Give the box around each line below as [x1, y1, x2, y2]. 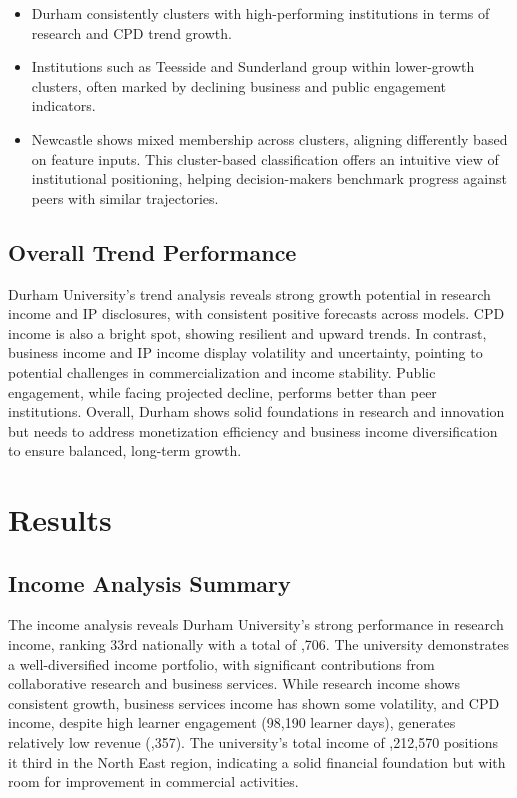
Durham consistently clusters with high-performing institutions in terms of [31, 3, 490, 23]
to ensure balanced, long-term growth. [8, 440, 242, 461]
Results [8, 499, 112, 540]
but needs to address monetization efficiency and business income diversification [8, 420, 498, 441]
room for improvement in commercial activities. [8, 771, 299, 792]
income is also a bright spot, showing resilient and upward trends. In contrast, [8, 322, 487, 343]
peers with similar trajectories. [31, 187, 219, 208]
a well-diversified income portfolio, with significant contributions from [8, 653, 435, 674]
